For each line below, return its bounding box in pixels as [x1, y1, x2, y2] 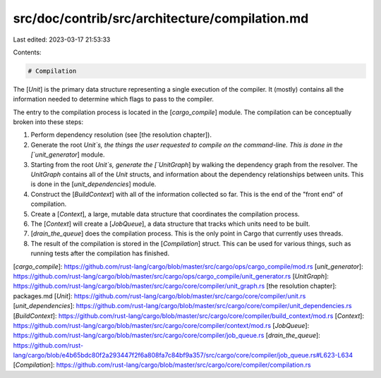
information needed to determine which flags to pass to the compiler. [13, 95, 214, 104]
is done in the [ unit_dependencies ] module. [30, 180, 157, 188]
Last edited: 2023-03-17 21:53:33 [13, 35, 111, 44]
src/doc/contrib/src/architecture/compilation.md [13, 11, 309, 26]
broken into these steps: [13, 118, 84, 126]
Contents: [13, 48, 42, 56]
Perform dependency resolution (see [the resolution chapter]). [30, 130, 212, 139]
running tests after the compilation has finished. [30, 249, 169, 257]
